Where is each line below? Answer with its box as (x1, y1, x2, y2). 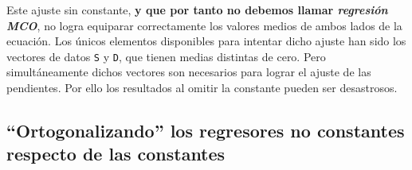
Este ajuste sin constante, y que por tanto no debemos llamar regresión (6, 2, 388, 17)
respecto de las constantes (6, 141, 226, 166)
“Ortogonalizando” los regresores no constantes (6, 118, 405, 143)
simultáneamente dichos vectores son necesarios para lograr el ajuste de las (6, 64, 371, 80)
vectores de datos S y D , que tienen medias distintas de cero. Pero (6, 48, 326, 64)
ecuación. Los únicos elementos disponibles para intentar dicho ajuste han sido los (6, 33, 406, 49)
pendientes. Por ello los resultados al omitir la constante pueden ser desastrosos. (6, 79, 398, 96)
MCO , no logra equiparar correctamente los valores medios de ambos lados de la (6, 17, 402, 33)
